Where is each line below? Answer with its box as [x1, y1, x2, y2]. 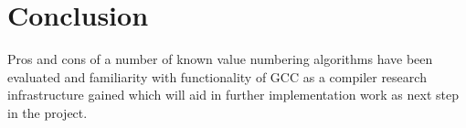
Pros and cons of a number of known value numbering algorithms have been [7, 49, 433, 69]
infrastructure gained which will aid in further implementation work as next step [7, 85, 460, 104]
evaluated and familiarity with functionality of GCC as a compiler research [7, 67, 427, 86]
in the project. [7, 102, 88, 122]
